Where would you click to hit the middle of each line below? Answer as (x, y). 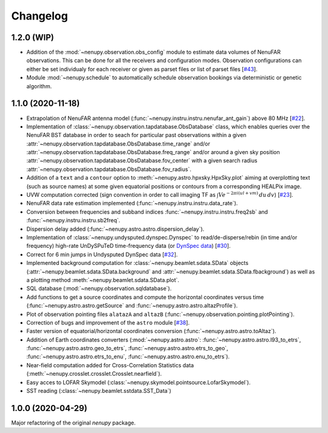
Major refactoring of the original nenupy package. (73, 423)
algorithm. (39, 86)
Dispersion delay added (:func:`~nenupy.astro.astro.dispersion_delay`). (115, 229)
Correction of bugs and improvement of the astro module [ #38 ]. (108, 322)
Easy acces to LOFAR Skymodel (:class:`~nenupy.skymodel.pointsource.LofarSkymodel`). (138, 382)
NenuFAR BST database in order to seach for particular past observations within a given (136, 135)
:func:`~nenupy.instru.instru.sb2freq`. (73, 220)
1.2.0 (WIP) (32, 37)
